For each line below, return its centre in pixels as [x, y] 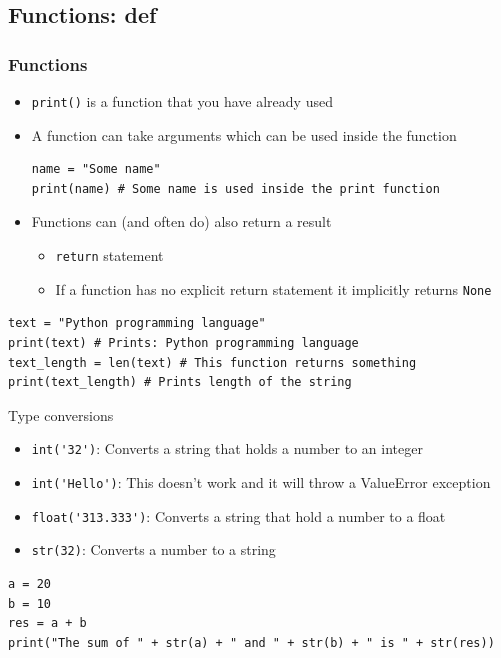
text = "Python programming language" [137, 323]
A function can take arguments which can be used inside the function [244, 134]
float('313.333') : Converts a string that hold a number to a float [238, 515]
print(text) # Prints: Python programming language [183, 342]
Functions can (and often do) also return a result [181, 221]
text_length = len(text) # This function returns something [212, 362]
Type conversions [61, 414]
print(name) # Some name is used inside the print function [235, 188]
